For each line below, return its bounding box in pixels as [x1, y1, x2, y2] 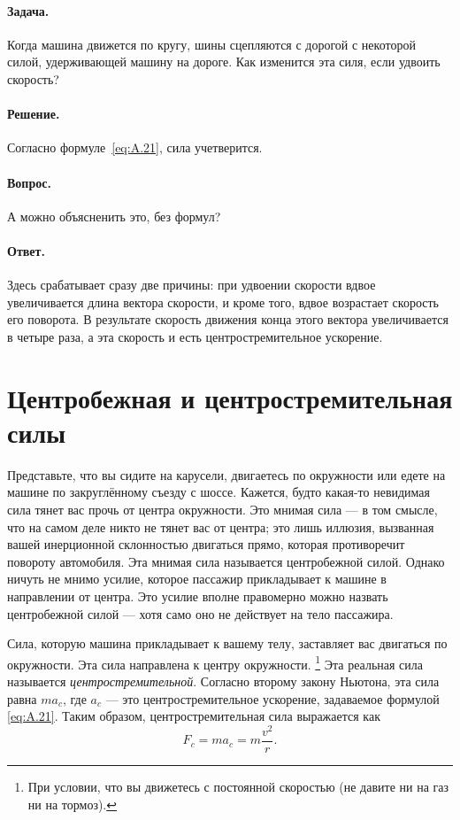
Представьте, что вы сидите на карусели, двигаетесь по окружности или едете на [7, 465, 446, 483]
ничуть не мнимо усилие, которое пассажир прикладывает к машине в [7, 569, 387, 588]
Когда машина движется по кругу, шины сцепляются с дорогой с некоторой [7, 35, 416, 53]
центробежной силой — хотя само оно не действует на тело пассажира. [7, 604, 394, 623]
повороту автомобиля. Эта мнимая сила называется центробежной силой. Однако [7, 552, 445, 570]
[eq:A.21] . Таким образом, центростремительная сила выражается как [7, 707, 380, 725]
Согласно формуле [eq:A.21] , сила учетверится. [7, 138, 263, 157]
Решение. [7, 104, 60, 123]
